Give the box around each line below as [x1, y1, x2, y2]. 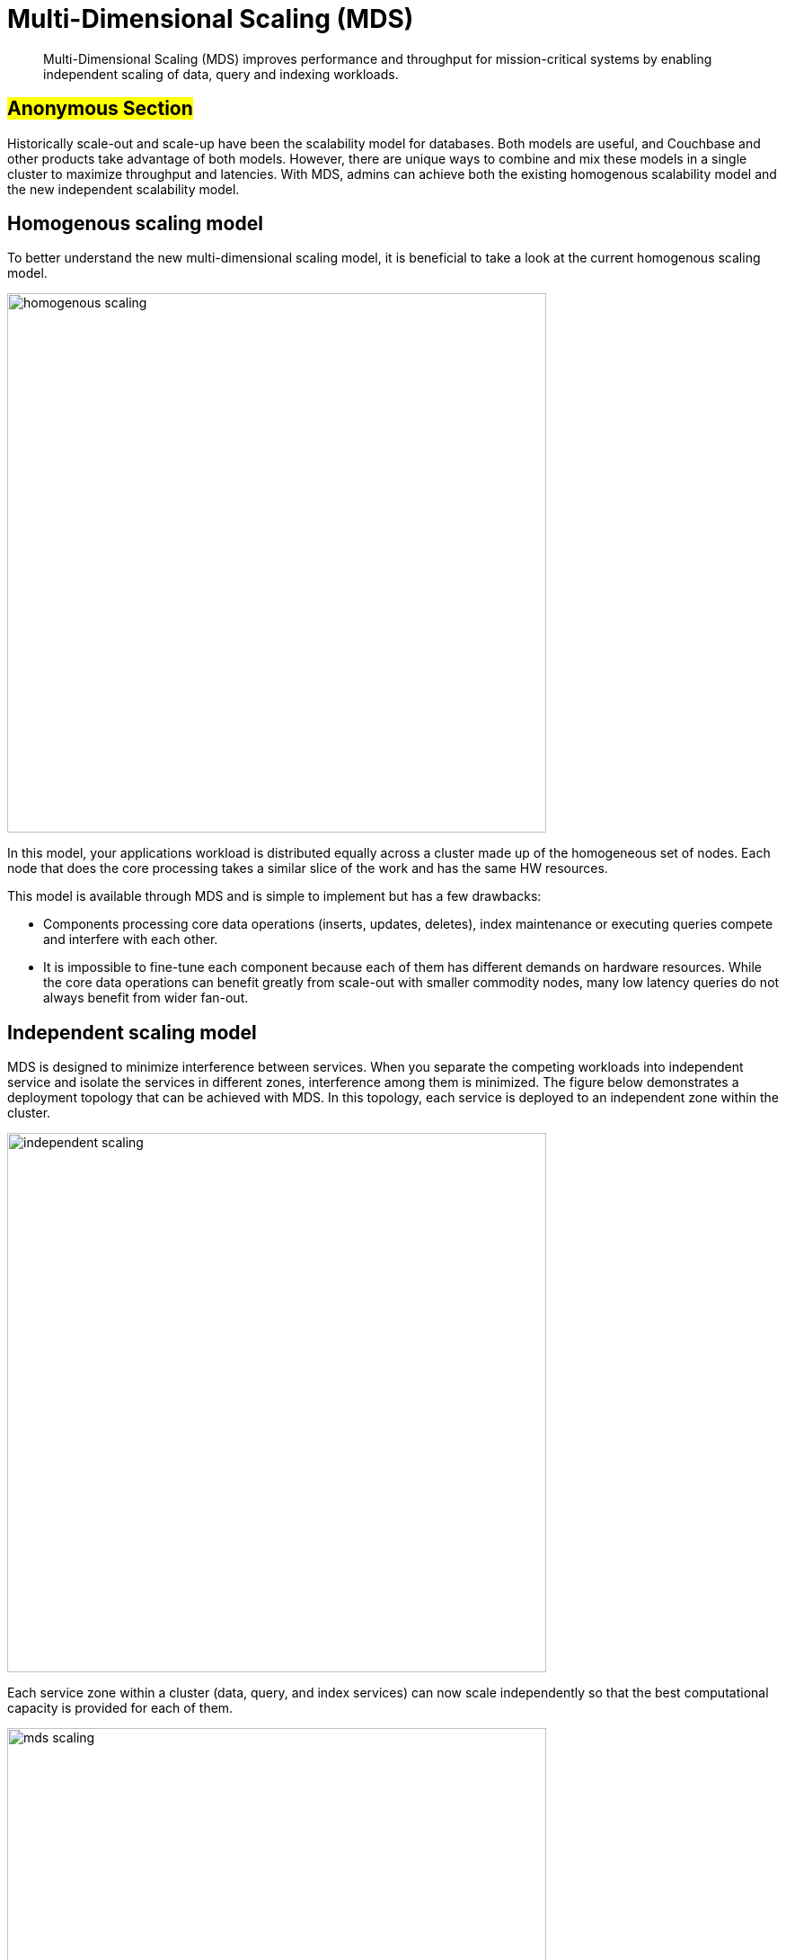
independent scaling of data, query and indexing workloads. [43, 66, 399, 82]
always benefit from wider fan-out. [43, 990, 249, 1006]
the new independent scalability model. [7, 181, 240, 197]
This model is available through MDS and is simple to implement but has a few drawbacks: [7, 888, 542, 904]
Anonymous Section [7, 97, 193, 120]
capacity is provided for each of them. [7, 1700, 234, 1716]
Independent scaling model [7, 1020, 257, 1044]
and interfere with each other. [43, 931, 218, 948]
